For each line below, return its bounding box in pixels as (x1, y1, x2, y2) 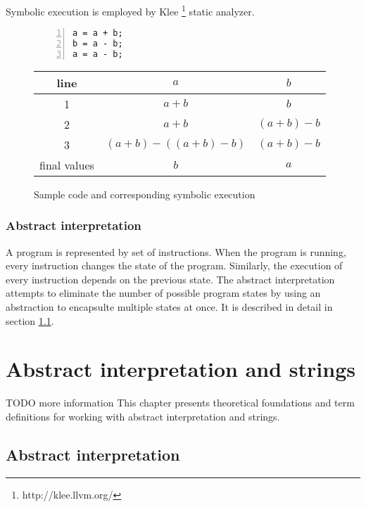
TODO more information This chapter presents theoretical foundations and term (6, 395, 355, 410)
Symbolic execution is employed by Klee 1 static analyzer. (6, 2, 255, 18)
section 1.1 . (6, 313, 54, 328)
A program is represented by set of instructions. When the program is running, (6, 244, 346, 259)
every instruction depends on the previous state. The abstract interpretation (6, 271, 335, 286)
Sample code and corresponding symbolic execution (34, 186, 255, 201)
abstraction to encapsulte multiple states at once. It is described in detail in (6, 300, 333, 314)
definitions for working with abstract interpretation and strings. (6, 409, 280, 423)
